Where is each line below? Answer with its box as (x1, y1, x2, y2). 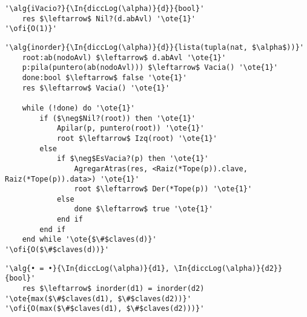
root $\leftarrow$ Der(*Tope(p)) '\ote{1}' (74, 185, 253, 194)
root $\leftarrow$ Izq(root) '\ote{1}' (56, 134, 217, 143)
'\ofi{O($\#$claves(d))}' (5, 245, 109, 254)
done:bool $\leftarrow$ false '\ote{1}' (22, 73, 187, 82)
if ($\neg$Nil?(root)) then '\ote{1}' (39, 114, 196, 123)
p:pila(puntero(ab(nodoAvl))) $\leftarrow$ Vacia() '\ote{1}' (22, 63, 279, 72)
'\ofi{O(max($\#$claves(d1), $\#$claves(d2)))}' (5, 304, 205, 313)
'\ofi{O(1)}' (5, 24, 57, 33)
